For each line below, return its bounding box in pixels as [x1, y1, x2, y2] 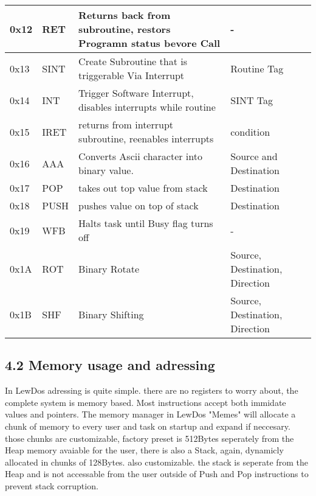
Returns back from [78, 8, 171, 22]
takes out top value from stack [78, 181, 208, 195]
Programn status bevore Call [78, 36, 221, 50]
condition [230, 124, 270, 139]
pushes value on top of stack [78, 198, 199, 212]
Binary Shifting [78, 307, 144, 321]
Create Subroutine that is [78, 54, 187, 68]
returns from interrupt [78, 117, 174, 131]
